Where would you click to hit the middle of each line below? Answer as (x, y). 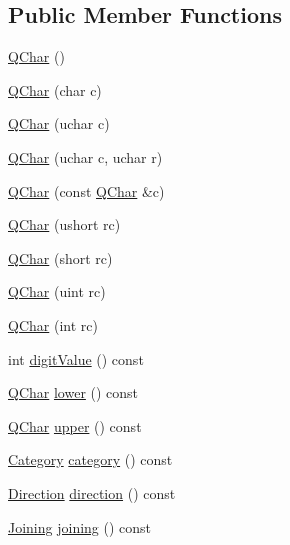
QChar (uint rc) (57, 291)
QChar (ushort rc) (64, 224)
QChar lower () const (73, 392)
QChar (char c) (55, 89)
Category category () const (90, 459)
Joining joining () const (80, 526)
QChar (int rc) (53, 324)
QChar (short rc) (60, 257)
